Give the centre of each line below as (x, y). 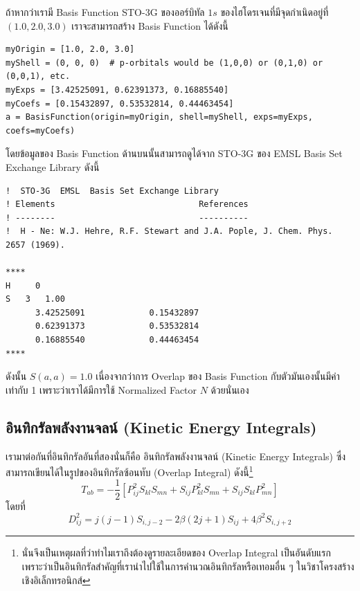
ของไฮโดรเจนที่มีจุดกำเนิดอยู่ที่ (274, 12)
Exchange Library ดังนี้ (53, 166)
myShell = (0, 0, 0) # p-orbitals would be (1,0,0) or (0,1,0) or (164, 63)
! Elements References (127, 204)
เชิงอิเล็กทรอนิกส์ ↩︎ (56, 580)
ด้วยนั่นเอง (230, 389)
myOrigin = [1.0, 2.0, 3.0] (70, 49)
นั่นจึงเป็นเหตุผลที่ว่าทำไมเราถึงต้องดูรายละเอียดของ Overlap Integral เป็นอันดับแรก (176, 553)
